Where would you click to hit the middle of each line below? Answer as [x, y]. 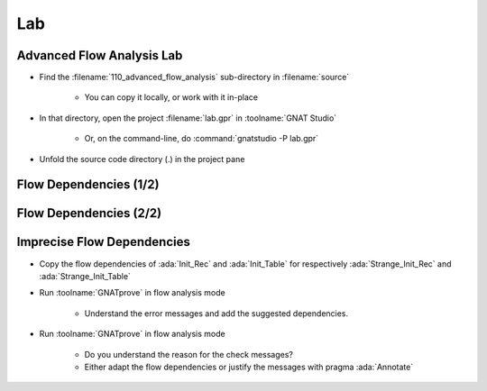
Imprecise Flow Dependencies [104, 242]
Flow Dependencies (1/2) [88, 185]
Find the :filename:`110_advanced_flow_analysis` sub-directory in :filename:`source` [194, 77]
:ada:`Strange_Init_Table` [85, 276]
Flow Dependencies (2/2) [89, 213]
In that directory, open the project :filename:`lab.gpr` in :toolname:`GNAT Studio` [188, 118]
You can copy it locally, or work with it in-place [171, 97]
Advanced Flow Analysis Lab [100, 55]
